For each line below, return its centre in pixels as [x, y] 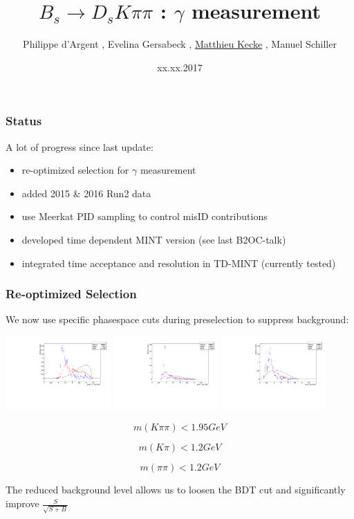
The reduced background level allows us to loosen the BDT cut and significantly [176, 490]
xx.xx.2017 [180, 67]
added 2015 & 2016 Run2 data [86, 193]
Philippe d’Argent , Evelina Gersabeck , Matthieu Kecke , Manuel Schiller [180, 44]
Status [24, 121]
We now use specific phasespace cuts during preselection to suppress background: [177, 319]
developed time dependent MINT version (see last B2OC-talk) [154, 239]
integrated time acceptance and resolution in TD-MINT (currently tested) [179, 263]
